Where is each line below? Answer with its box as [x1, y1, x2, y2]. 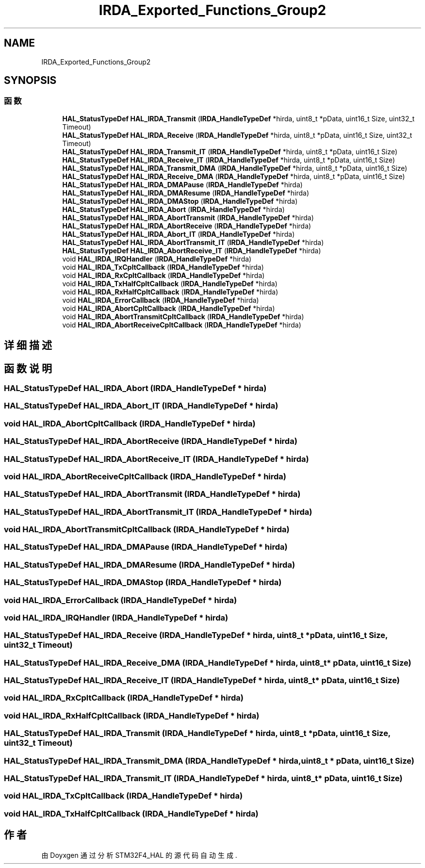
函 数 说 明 [4, 362, 52, 375]
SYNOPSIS [4, 74, 57, 87]
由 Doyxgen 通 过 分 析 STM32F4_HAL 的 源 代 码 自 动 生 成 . [41, 851, 237, 859]
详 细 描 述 [4, 339, 52, 352]
